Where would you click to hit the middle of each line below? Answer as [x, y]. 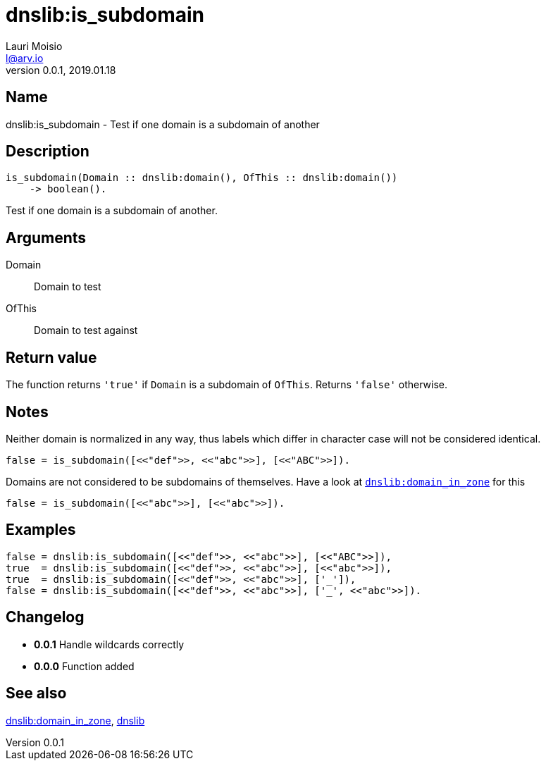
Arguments [46, 237]
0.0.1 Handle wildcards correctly [109, 644]
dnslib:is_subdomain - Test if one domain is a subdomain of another [163, 124]
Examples [41, 530]
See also [36, 693]
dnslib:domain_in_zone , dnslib [75, 720]
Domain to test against [86, 331]
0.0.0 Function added [84, 666]
